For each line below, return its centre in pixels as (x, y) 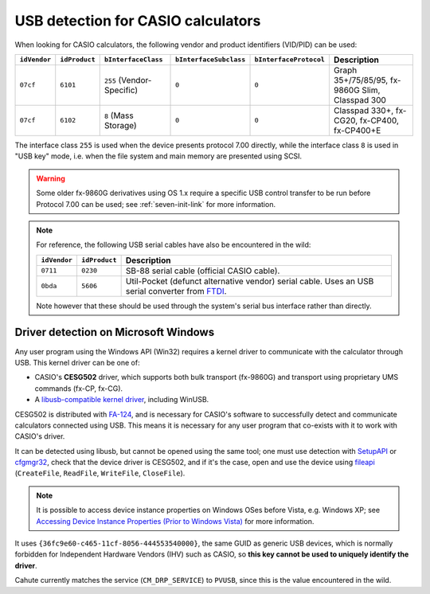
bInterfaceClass (133, 60)
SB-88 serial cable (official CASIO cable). (203, 271)
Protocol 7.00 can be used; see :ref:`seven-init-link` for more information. (156, 204)
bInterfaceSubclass (211, 60)
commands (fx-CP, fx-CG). (79, 388)
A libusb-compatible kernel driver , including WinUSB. (122, 400)
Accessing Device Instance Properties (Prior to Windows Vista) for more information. (175, 521)
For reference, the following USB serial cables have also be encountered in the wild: (174, 245)
